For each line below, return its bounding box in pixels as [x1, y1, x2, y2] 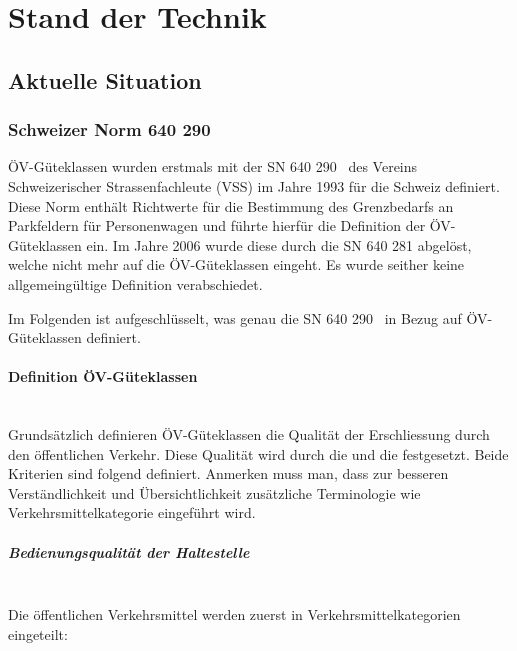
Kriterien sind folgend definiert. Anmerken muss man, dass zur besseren [8, 463, 449, 484]
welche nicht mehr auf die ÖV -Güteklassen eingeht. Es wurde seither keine [8, 254, 465, 275]
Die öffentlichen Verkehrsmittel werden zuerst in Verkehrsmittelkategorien [8, 604, 461, 625]
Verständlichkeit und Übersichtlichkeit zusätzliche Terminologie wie [8, 482, 421, 503]
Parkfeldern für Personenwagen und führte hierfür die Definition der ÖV [8, 215, 451, 236]
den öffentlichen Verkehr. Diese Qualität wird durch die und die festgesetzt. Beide [8, 443, 509, 464]
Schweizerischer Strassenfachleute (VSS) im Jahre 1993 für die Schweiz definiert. [8, 175, 500, 196]
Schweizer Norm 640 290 [8, 117, 211, 142]
